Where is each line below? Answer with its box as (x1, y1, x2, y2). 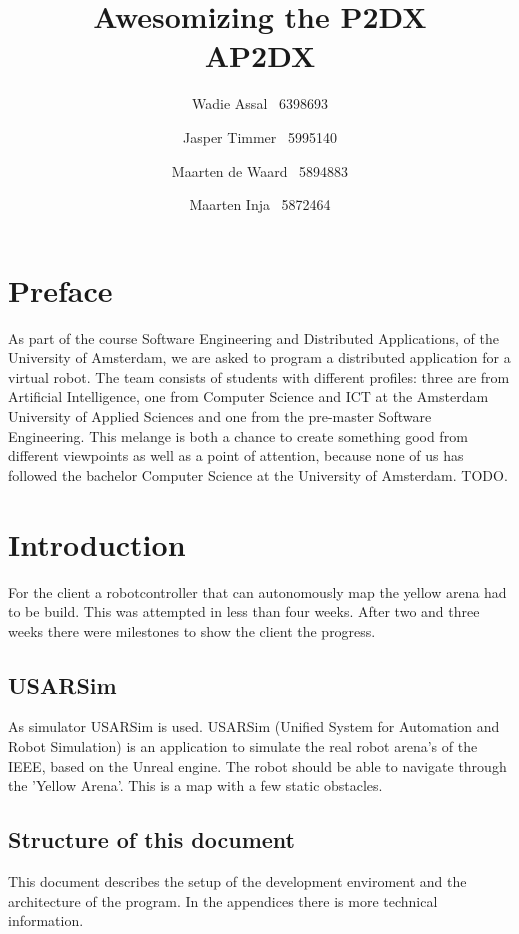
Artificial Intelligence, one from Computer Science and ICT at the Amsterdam (8, 386, 489, 407)
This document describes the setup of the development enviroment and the (8, 871, 467, 892)
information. (8, 910, 84, 931)
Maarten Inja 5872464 (189, 194, 331, 215)
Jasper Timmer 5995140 (183, 126, 337, 147)
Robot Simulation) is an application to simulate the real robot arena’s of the (8, 736, 478, 757)
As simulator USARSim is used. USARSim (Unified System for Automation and (8, 716, 500, 737)
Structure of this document (8, 824, 295, 855)
